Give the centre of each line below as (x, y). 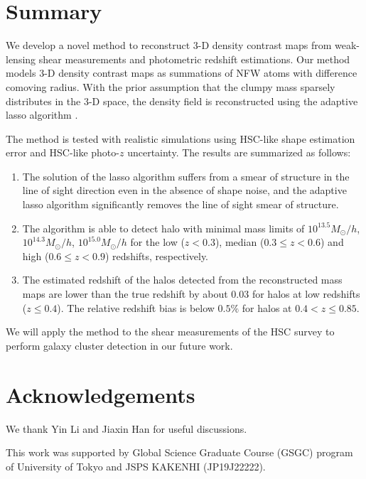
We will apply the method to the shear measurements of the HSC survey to (170, 332)
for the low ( (157, 242)
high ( (36, 255)
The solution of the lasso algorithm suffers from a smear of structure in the (186, 176)
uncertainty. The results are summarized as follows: (239, 152)
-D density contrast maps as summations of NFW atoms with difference (201, 73)
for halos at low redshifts (306, 294)
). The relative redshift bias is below (136, 307)
